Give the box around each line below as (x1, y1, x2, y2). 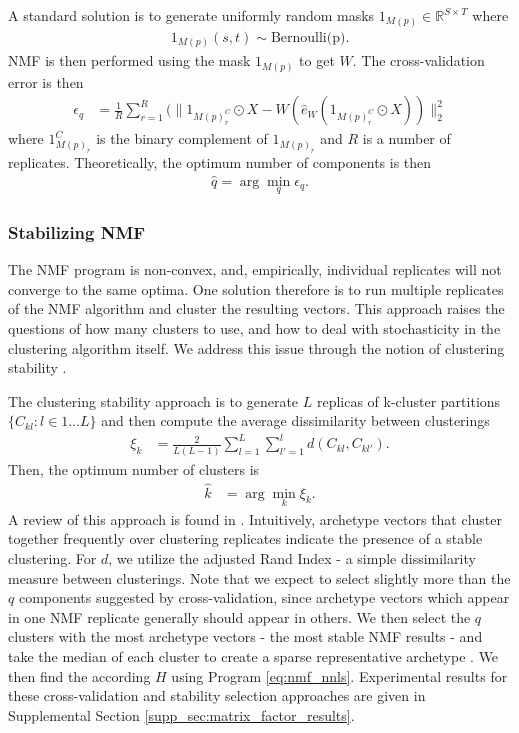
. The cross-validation (352, 50, 485, 71)
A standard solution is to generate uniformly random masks (8, 5, 375, 25)
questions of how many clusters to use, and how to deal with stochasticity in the (8, 317, 501, 338)
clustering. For (8, 548, 97, 569)
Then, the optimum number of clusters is (8, 458, 260, 479)
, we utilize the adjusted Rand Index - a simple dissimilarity (108, 548, 476, 569)
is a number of (362, 128, 451, 149)
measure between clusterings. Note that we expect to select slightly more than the (8, 567, 511, 588)
